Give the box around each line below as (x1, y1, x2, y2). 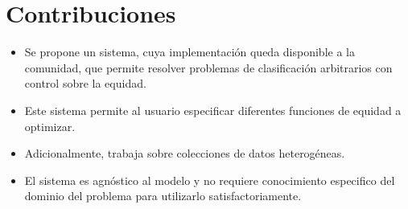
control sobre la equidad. (24, 75, 146, 92)
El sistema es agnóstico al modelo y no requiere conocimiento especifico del (24, 171, 395, 188)
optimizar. (24, 117, 76, 134)
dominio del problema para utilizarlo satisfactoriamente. (24, 187, 302, 204)
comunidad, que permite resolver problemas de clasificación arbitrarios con (24, 59, 393, 76)
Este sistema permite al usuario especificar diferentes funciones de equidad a (24, 101, 402, 118)
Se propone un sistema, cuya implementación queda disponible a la (24, 43, 355, 60)
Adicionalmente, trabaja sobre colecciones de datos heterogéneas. (24, 145, 345, 162)
